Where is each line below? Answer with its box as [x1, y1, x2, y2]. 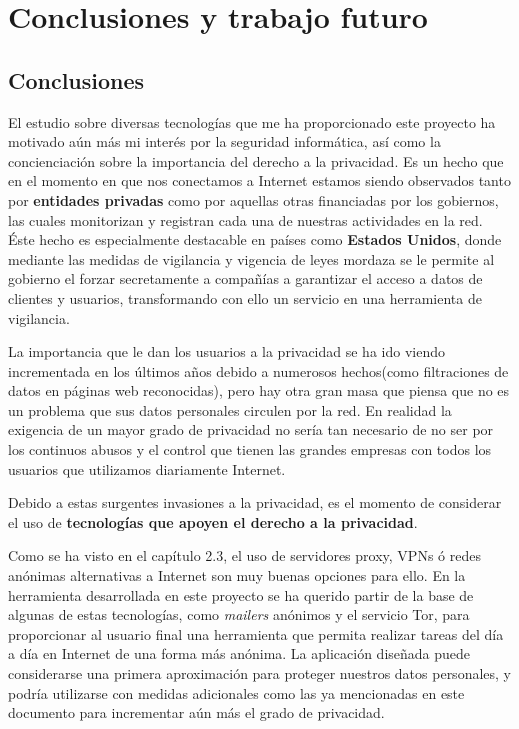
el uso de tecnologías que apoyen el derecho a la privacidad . [8, 511, 418, 532]
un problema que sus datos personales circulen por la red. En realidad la [8, 399, 452, 420]
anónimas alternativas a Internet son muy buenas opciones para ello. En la [8, 565, 466, 586]
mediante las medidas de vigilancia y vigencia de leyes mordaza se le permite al [8, 248, 495, 269]
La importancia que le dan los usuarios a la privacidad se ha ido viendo [8, 341, 445, 362]
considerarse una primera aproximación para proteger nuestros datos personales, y [8, 663, 511, 684]
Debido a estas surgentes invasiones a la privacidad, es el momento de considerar [8, 492, 502, 513]
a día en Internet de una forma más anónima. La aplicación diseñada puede [8, 643, 471, 664]
